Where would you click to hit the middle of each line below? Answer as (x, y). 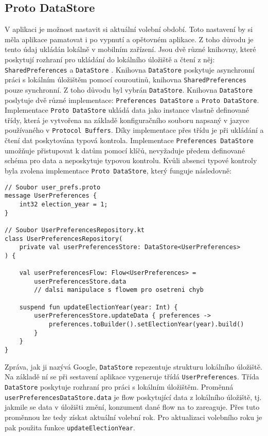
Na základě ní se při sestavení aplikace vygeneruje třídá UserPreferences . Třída (132, 377)
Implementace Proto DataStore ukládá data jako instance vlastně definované (127, 110)
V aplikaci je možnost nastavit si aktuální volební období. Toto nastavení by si (129, 29)
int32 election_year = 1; (64, 204)
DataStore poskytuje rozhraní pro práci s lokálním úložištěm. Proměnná (119, 387)
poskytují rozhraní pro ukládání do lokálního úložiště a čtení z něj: (110, 59)
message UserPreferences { (51, 196)
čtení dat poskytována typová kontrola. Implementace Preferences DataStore (129, 140)
